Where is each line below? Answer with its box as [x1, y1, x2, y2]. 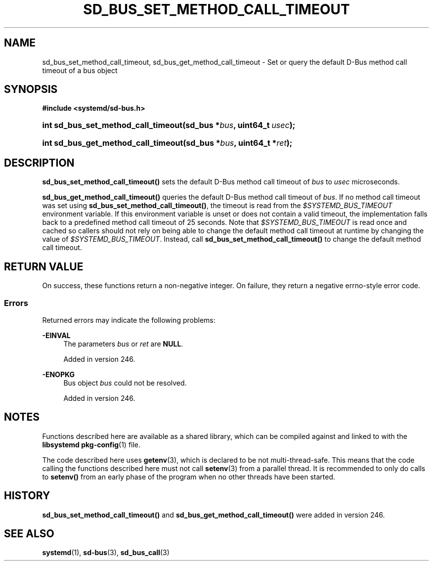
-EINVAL [42, 331, 71, 340]
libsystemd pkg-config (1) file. [42, 440, 141, 449]
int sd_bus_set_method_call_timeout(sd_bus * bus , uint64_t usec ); [42, 120, 296, 130]
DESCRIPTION [4, 156, 75, 169]
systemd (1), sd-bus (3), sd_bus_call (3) [42, 548, 170, 557]
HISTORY [4, 489, 50, 502]
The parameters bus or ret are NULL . [63, 339, 183, 348]
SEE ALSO [4, 527, 54, 540]
